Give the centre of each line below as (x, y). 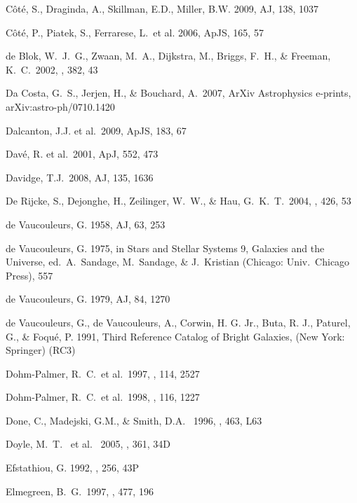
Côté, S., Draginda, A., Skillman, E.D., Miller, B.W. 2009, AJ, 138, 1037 (162, 8)
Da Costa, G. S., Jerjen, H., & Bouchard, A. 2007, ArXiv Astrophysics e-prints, (178, 93)
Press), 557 (29, 275)
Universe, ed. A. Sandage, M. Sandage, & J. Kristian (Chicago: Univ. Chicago (178, 262)
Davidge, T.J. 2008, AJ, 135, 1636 (80, 177)
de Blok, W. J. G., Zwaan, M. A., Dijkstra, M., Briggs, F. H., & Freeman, (168, 56)
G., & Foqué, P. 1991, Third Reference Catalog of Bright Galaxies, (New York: (175, 336)
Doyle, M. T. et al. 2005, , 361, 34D (88, 444)
